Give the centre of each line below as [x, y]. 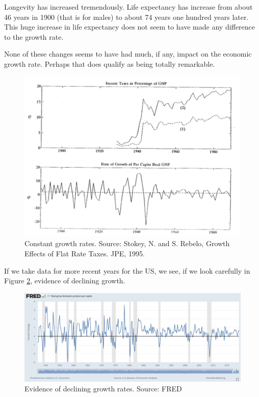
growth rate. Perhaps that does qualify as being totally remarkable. [110, 63]
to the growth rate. [34, 36]
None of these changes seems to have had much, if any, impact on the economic [128, 54]
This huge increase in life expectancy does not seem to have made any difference [129, 27]
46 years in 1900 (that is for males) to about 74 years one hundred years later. [126, 17]
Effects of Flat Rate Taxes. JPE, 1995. [85, 254]
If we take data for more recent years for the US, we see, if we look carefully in [127, 270]
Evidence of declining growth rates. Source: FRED [103, 389]
